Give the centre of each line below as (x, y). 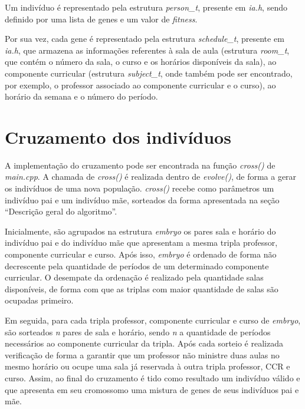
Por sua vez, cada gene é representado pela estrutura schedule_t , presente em (145, 39)
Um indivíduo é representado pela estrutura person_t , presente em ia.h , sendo (146, 7)
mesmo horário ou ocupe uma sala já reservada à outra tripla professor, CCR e (147, 366)
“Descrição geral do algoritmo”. (61, 211)
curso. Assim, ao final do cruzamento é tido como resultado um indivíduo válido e (152, 377)
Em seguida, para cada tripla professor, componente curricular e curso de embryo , (153, 320)
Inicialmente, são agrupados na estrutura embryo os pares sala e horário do (140, 231)
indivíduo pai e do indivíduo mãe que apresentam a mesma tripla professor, (141, 243)
